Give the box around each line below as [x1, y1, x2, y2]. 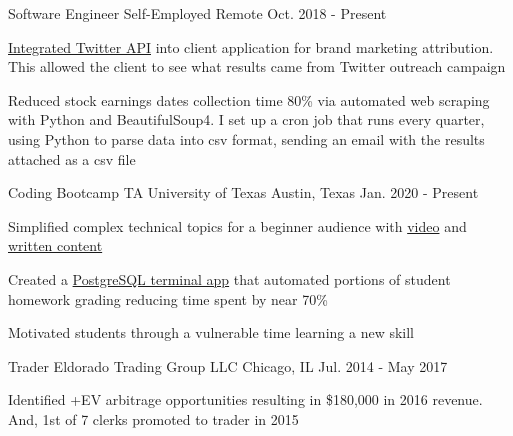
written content [8, 235, 103, 256]
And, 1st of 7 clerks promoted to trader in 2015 [8, 408, 299, 429]
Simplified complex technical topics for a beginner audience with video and [8, 215, 467, 236]
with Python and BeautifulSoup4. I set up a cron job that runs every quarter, [8, 109, 485, 130]
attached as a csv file [8, 148, 136, 169]
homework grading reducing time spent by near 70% [8, 288, 328, 309]
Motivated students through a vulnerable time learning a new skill [8, 322, 414, 343]
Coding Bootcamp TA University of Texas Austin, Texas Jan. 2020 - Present [8, 182, 479, 203]
